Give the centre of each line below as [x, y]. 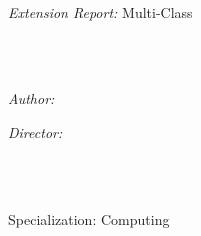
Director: [35, 131]
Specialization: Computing [89, 218]
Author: [31, 98]
